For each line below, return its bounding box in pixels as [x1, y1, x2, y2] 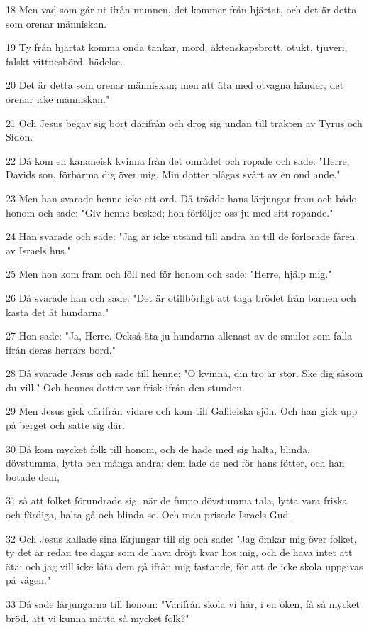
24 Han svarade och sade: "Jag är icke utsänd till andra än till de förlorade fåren [6, 229, 356, 244]
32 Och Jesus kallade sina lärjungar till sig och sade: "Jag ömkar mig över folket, [6, 531, 357, 545]
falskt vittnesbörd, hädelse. [6, 53, 123, 68]
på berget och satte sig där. [6, 418, 125, 433]
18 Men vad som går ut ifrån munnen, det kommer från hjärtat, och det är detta [6, 2, 357, 16]
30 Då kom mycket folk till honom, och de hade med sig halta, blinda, [6, 441, 310, 456]
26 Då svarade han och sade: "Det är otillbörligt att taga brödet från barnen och [6, 290, 356, 305]
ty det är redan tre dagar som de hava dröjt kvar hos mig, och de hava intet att [6, 545, 353, 560]
